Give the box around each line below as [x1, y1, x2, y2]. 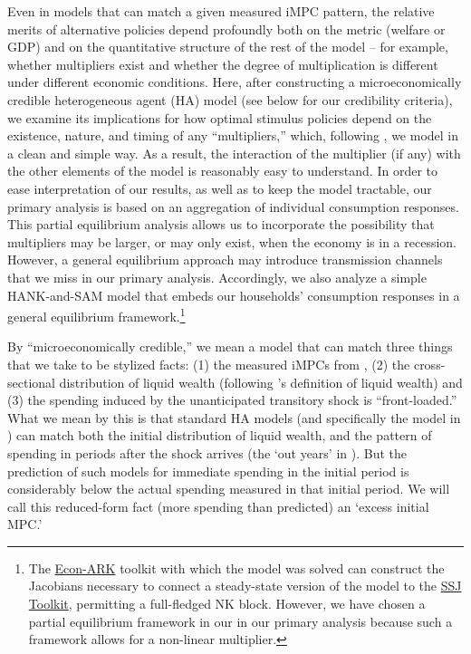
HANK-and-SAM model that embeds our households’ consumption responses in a [7, 285, 460, 304]
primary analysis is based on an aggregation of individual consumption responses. [7, 197, 459, 216]
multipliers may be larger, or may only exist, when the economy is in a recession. [7, 232, 457, 251]
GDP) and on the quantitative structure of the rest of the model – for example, [7, 37, 448, 56]
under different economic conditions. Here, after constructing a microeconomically [7, 72, 462, 91]
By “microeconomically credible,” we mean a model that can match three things [7, 337, 453, 356]
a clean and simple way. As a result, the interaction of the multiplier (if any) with [7, 143, 461, 162]
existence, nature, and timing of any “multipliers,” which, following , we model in [7, 126, 459, 145]
